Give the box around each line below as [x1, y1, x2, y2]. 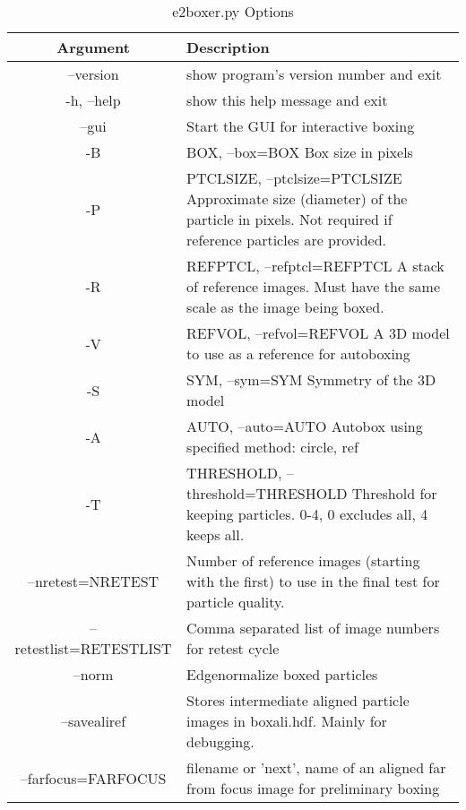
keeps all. [186, 524, 245, 545]
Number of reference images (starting [186, 550, 420, 571]
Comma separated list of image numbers [186, 617, 440, 638]
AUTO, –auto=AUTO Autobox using [186, 416, 423, 436]
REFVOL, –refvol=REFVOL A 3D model [186, 323, 450, 343]
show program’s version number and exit [186, 64, 442, 84]
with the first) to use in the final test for [186, 571, 440, 591]
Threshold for [351, 483, 437, 504]
